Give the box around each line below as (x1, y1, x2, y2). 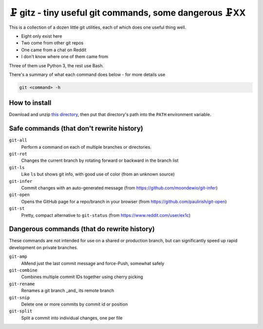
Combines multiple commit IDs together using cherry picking (21, 274, 143, 280)
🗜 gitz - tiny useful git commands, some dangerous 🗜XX (9, 7, 246, 18)
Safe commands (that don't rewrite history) (9, 124, 143, 133)
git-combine (9, 268, 38, 273)
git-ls (9, 165, 25, 170)
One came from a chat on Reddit (21, 47, 87, 53)
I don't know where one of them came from (21, 54, 108, 59)
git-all (9, 137, 28, 143)
